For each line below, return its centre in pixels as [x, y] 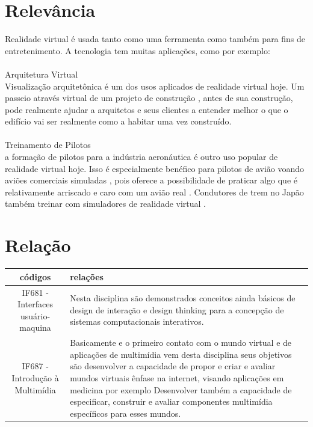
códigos [35, 276]
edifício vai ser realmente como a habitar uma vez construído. [118, 121]
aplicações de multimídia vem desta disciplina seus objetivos [181, 354]
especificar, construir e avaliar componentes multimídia [171, 401]
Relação [38, 245]
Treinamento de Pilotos [48, 145]
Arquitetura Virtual [42, 74]
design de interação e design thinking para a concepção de [177, 309]
